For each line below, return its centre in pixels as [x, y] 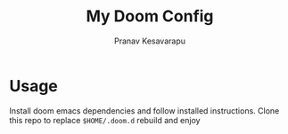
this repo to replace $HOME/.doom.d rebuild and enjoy [105, 120]
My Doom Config [150, 16]
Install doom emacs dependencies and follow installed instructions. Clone [144, 110]
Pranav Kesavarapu [150, 41]
